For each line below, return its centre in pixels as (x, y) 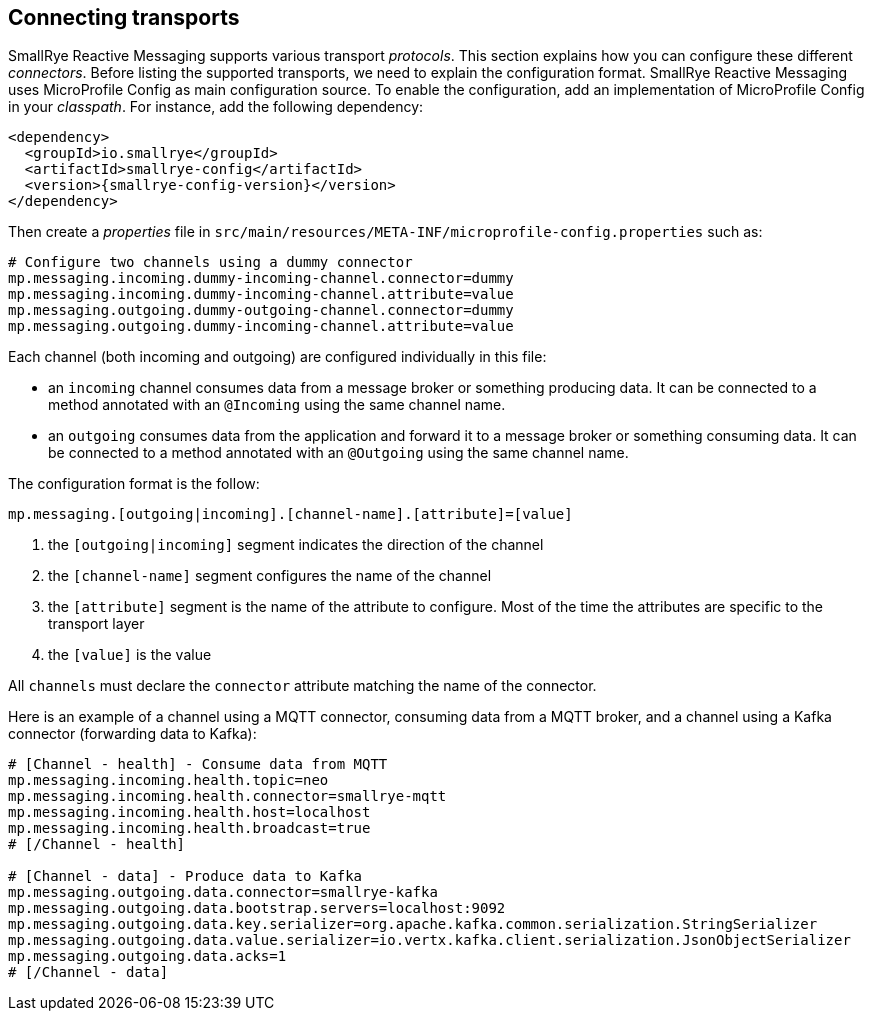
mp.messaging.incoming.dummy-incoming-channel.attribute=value (261, 294)
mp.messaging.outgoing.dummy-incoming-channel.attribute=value (261, 326)
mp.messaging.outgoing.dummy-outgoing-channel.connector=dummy (261, 310)
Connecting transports (124, 17)
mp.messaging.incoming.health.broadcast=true (189, 828)
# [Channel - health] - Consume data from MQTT (198, 764)
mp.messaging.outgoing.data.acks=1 (147, 956)
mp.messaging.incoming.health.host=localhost (189, 812)
